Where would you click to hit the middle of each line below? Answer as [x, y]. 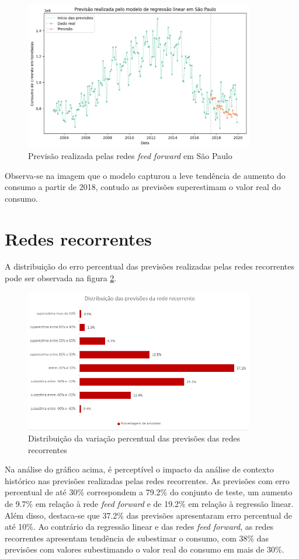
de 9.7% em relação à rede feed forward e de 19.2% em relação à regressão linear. [149, 504]
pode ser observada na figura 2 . [61, 278]
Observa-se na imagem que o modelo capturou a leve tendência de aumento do [145, 175]
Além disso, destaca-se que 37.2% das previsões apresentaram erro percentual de [148, 515]
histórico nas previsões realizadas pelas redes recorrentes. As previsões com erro [147, 480]
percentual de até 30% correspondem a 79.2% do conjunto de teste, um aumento [149, 492]
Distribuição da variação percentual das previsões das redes [134, 438]
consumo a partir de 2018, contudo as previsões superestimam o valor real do [143, 187]
